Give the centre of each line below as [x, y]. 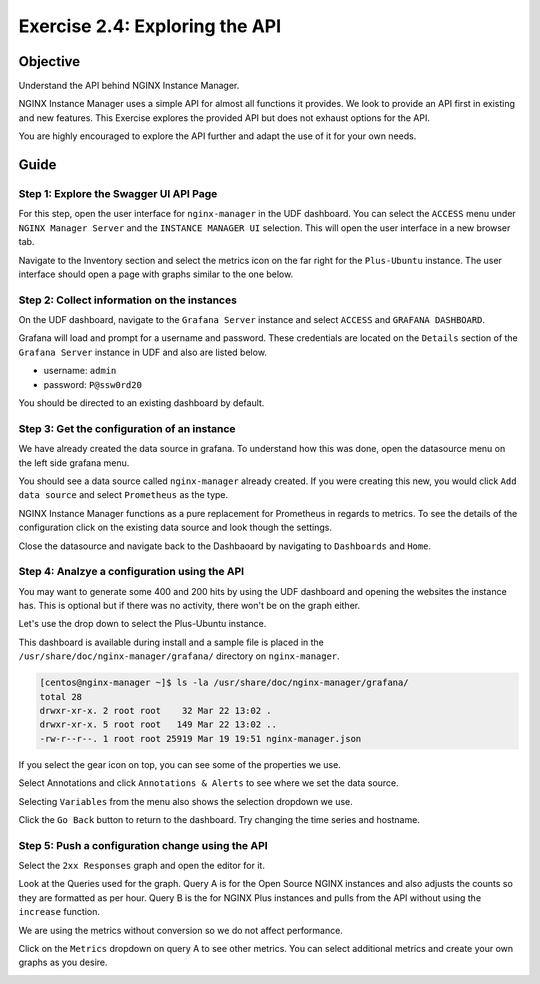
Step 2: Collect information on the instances [127, 300]
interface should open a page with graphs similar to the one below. [156, 274]
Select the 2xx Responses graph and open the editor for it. [141, 866]
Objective [49, 61]
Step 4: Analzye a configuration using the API [131, 572]
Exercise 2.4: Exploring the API [150, 26]
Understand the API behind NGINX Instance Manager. [129, 86]
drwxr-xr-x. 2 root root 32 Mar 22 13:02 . [155, 710]
